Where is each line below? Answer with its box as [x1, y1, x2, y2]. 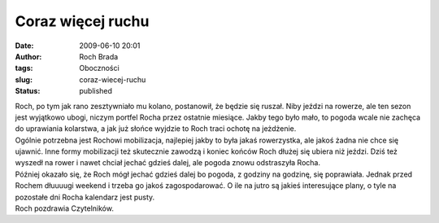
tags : [15, 63, 33, 73]
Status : [15, 86, 41, 96]
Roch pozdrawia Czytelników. [15, 203, 114, 213]
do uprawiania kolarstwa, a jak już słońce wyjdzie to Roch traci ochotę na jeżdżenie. [15, 124, 297, 133]
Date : [15, 41, 34, 50]
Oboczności [79, 63, 120, 73]
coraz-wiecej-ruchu [79, 74, 146, 85]
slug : [15, 74, 33, 85]
